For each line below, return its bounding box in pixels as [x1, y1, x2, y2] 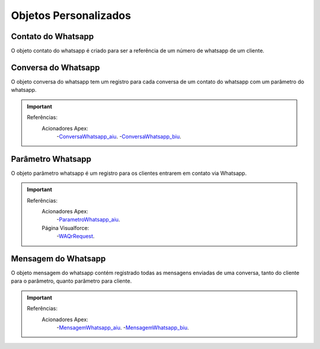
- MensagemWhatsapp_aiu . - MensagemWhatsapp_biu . [56, 324, 189, 331]
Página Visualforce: [41, 224, 89, 231]
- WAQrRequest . [56, 233, 95, 240]
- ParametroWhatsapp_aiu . [56, 216, 120, 223]
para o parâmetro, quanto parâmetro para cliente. [11, 277, 132, 284]
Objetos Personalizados [11, 9, 132, 22]
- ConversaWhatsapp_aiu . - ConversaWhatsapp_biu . [56, 133, 182, 140]
